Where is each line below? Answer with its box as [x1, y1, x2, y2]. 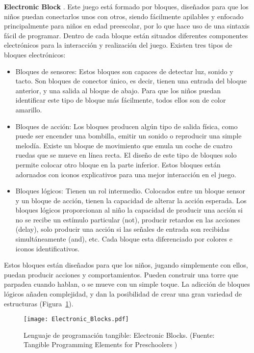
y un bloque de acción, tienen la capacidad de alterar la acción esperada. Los [15, 195, 247, 205]
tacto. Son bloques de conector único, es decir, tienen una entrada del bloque [15, 76, 247, 86]
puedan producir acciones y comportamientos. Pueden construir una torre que [4, 269, 238, 279]
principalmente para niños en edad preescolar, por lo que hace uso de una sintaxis [4, 21, 250, 31]
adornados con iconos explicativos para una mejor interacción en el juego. [15, 169, 236, 179]
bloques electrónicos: [4, 49, 66, 59]
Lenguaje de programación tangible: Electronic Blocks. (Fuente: [24, 329, 215, 340]
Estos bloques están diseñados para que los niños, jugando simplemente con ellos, [4, 260, 248, 270]
